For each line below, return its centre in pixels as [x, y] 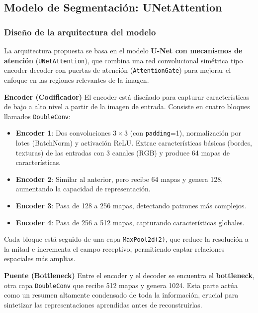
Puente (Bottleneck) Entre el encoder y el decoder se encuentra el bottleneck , [129, 275]
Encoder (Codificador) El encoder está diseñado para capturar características [127, 96]
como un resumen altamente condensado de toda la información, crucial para [121, 295]
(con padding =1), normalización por [185, 133]
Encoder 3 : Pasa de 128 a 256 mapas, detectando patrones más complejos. [131, 205]
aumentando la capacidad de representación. [83, 189]
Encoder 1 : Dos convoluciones [63, 133]
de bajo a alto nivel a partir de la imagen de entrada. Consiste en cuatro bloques [127, 106]
